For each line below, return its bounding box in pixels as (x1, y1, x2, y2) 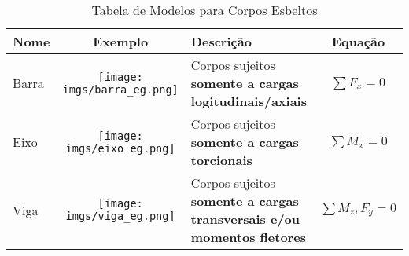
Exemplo (93, 32, 149, 50)
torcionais (190, 151, 252, 169)
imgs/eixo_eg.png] (65, 141, 175, 155)
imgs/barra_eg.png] (62, 82, 179, 96)
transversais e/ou (190, 210, 300, 228)
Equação (331, 32, 385, 50)
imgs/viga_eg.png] (65, 210, 175, 222)
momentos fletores (190, 228, 306, 246)
